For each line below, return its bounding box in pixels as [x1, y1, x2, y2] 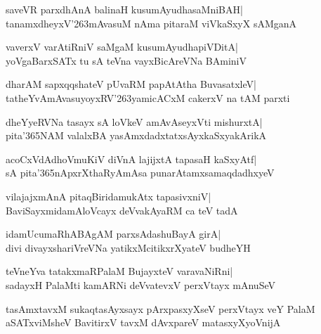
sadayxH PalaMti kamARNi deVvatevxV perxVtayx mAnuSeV [6, 277, 275, 292]
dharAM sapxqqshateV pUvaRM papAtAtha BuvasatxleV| [6, 77, 256, 91]
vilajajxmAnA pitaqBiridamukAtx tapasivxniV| [6, 188, 211, 203]
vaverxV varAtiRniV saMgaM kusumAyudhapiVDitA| [6, 39, 238, 54]
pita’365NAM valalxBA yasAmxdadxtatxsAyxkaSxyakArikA [6, 128, 267, 143]
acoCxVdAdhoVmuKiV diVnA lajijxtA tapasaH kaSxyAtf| [6, 151, 257, 166]
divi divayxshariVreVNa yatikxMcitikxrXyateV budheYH [6, 240, 251, 255]
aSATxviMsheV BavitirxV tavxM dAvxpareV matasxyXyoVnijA [6, 315, 281, 330]
